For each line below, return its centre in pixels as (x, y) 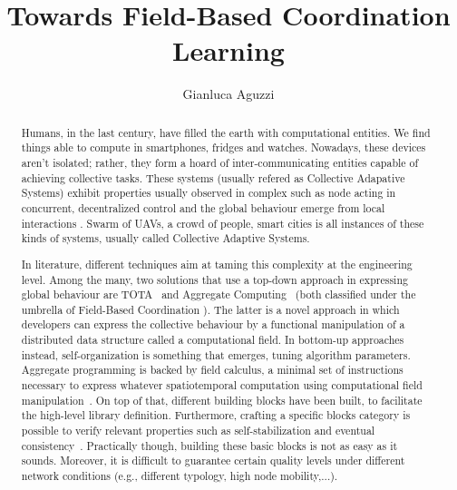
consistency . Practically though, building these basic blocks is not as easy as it (209, 445)
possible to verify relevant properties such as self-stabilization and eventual (198, 431)
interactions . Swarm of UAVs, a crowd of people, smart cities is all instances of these (223, 223)
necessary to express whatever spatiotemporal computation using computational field (222, 385)
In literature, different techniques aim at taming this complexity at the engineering (217, 264)
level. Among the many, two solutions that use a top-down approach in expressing (214, 279)
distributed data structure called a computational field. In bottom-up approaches (213, 340)
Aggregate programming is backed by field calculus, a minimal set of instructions (212, 370)
